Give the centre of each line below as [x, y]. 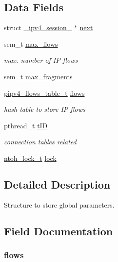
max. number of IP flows [41, 60]
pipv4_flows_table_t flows [44, 93]
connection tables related [40, 142]
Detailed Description [57, 184]
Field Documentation [59, 231]
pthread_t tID [26, 125]
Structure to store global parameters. [59, 204]
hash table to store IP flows [45, 109]
